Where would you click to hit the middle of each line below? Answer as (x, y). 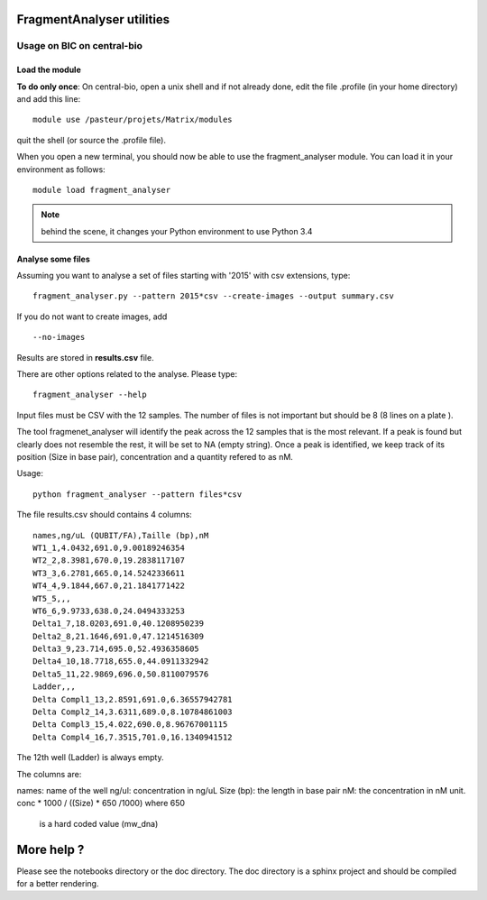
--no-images (59, 337)
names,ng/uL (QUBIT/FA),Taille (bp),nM (121, 535)
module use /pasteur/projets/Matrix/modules (133, 120)
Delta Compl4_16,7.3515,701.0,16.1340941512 (133, 737)
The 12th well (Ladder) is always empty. (90, 758)
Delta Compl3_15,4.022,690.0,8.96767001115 (130, 725)
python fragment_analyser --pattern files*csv (138, 494)
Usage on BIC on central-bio (80, 46)
